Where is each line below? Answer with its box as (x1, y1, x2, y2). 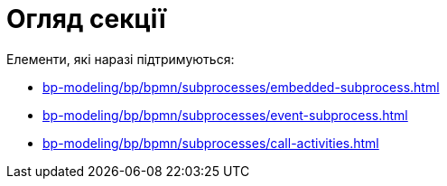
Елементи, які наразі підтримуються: (6, 51, 235, 67)
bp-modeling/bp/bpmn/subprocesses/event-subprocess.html (42, 107, 408, 123)
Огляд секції (6, 4, 166, 34)
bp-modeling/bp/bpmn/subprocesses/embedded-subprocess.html (42, 79, 440, 95)
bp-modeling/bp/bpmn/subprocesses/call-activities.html (42, 135, 379, 151)
